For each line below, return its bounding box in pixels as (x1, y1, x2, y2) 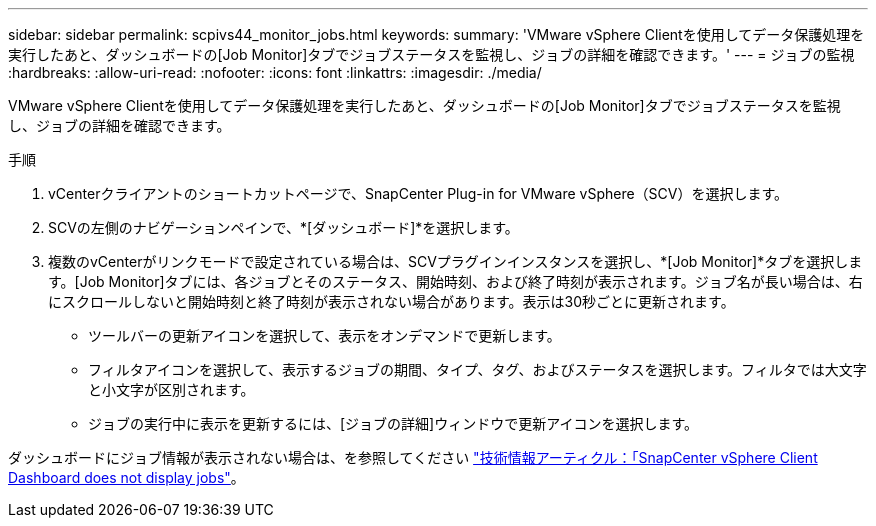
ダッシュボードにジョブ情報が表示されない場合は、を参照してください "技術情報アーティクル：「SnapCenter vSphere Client (8, 449, 818, 466)
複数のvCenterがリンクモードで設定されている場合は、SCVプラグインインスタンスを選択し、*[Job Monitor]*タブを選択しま (48, 253, 863, 270)
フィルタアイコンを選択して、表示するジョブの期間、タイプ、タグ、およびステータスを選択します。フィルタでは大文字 (88, 361, 867, 378)
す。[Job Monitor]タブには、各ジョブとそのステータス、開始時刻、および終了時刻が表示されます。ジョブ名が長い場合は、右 (48, 273, 863, 290)
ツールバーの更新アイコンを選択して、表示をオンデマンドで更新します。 (88, 327, 561, 344)
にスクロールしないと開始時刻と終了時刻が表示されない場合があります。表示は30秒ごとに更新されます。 (48, 293, 735, 310)
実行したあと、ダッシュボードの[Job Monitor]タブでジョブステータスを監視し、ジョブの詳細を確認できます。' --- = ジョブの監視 (8, 46, 855, 63)
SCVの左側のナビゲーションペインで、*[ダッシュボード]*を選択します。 (48, 219, 519, 236)
